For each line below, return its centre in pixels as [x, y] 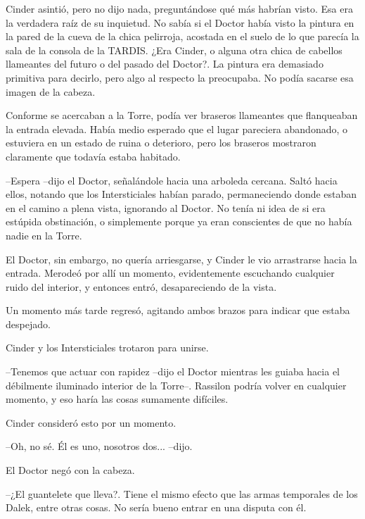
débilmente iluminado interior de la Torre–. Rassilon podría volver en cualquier [176, 385]
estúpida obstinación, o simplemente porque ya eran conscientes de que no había [179, 221]
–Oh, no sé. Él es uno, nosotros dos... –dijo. [99, 446]
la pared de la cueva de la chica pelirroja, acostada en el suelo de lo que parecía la [182, 36]
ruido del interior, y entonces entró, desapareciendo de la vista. [141, 286]
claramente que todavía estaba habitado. [93, 156]
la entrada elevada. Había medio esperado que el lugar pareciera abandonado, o [177, 129]
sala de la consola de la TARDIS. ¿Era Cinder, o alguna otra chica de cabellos [174, 50]
